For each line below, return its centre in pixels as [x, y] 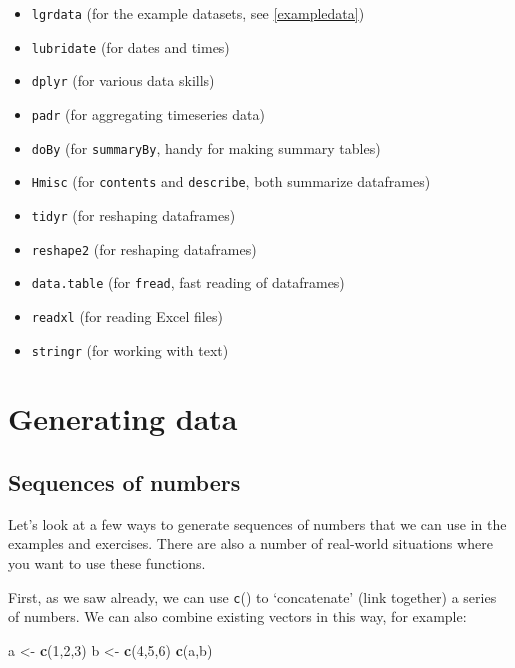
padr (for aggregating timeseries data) [148, 113]
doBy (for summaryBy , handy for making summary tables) [206, 147]
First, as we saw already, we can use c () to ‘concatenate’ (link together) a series [252, 596]
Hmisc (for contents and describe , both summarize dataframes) [231, 181]
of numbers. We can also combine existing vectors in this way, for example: [237, 616]
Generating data [123, 418]
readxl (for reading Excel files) [127, 315]
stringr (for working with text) [130, 349]
